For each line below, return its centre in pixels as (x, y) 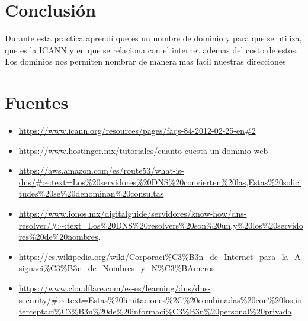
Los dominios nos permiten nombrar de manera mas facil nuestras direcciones (145, 61)
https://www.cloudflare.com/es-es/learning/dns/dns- (115, 288)
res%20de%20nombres (58, 237)
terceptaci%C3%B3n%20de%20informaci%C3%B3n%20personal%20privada (155, 311)
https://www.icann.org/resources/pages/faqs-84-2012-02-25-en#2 (137, 131)
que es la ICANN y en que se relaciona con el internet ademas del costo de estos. (152, 49)
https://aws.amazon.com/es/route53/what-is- (101, 170)
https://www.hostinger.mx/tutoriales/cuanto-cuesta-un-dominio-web (143, 150)
